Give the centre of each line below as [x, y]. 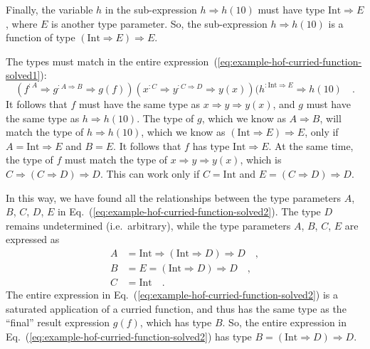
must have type [291, 9]
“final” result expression [58, 322]
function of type [41, 37]
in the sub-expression [151, 9]
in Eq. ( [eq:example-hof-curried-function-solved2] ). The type [189, 211]
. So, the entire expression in [285, 322]
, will [331, 118]
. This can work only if [150, 173]
